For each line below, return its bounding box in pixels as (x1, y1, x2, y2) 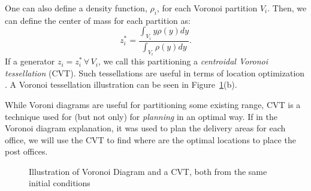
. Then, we (267, 2, 307, 14)
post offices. (5, 145, 48, 158)
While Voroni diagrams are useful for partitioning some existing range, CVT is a (5, 98, 301, 110)
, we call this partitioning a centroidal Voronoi (98, 55, 268, 67)
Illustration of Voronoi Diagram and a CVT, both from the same (29, 165, 267, 177)
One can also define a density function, (5, 2, 147, 14)
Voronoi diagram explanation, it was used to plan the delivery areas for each (5, 122, 286, 134)
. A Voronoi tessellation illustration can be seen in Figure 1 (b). (5, 78, 237, 91)
